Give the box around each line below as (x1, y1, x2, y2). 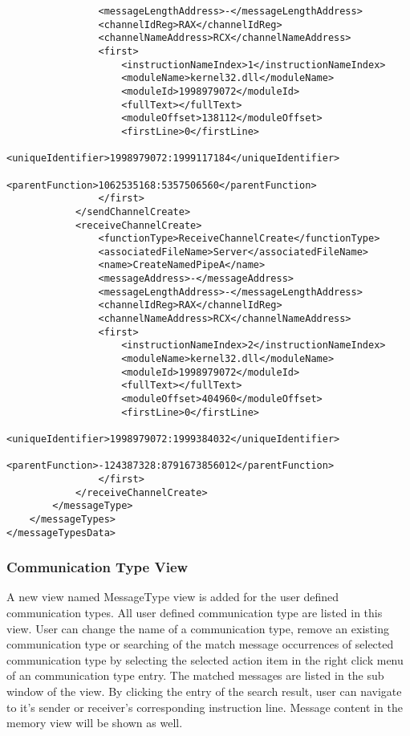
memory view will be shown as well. (6, 714, 183, 731)
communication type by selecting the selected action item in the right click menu (6, 651, 404, 668)
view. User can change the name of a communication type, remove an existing (6, 620, 389, 636)
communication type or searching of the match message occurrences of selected (6, 636, 394, 653)
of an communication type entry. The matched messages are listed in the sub (6, 667, 384, 684)
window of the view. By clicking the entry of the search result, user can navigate (6, 683, 402, 700)
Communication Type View (6, 557, 189, 577)
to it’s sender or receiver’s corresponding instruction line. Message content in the (6, 698, 403, 715)
